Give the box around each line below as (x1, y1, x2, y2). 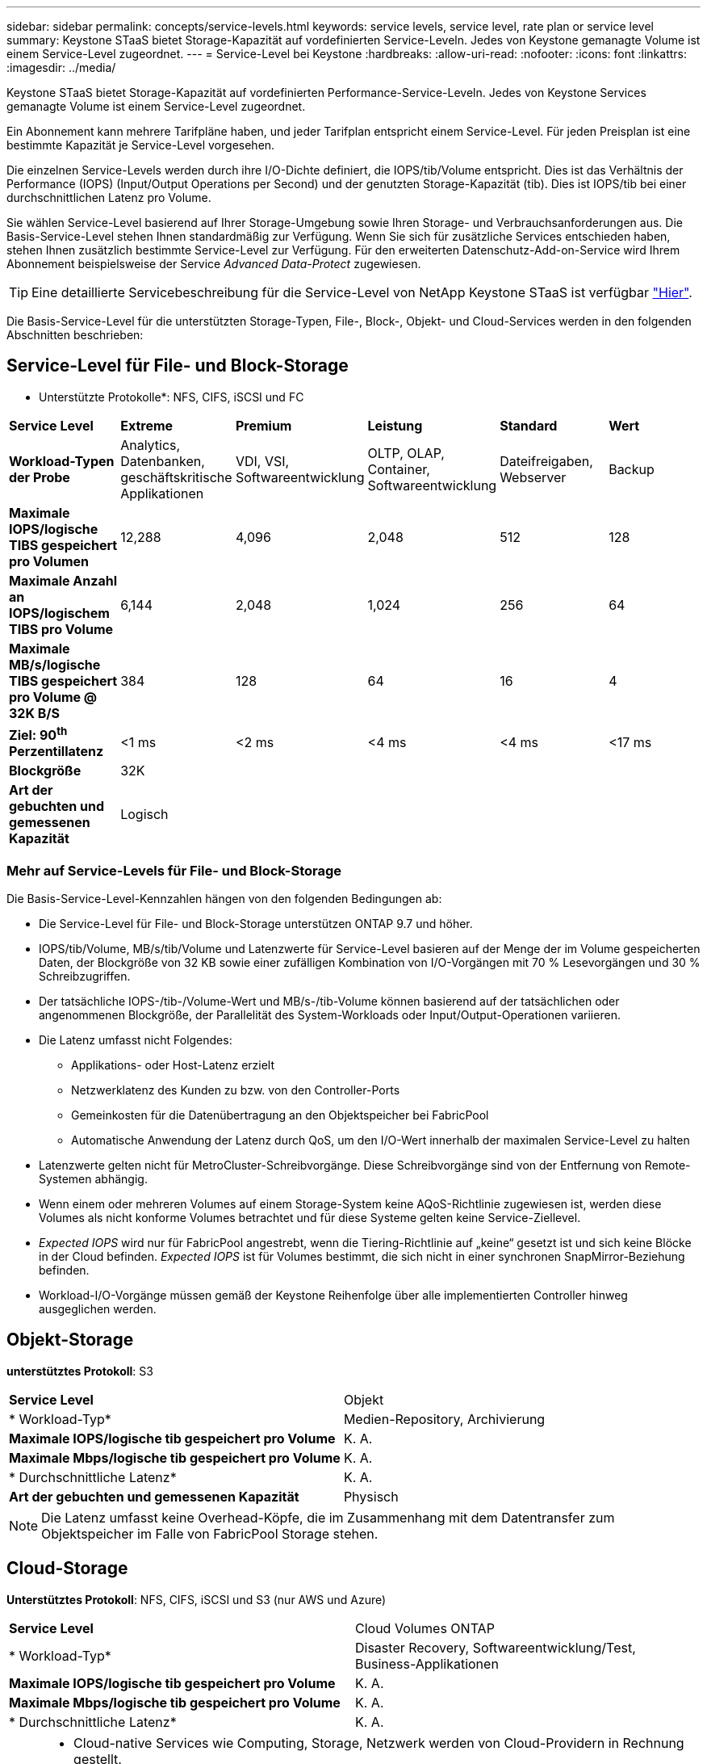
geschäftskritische (120, 468, 232, 485)
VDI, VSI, (235, 452, 290, 469)
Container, (367, 460, 430, 477)
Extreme (120, 417, 174, 434)
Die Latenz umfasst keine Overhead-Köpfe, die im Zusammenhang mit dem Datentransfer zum (41, 1509, 615, 1526)
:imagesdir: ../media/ (6, 61, 116, 74)
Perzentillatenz (9, 743, 104, 760)
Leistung (367, 417, 423, 434)
